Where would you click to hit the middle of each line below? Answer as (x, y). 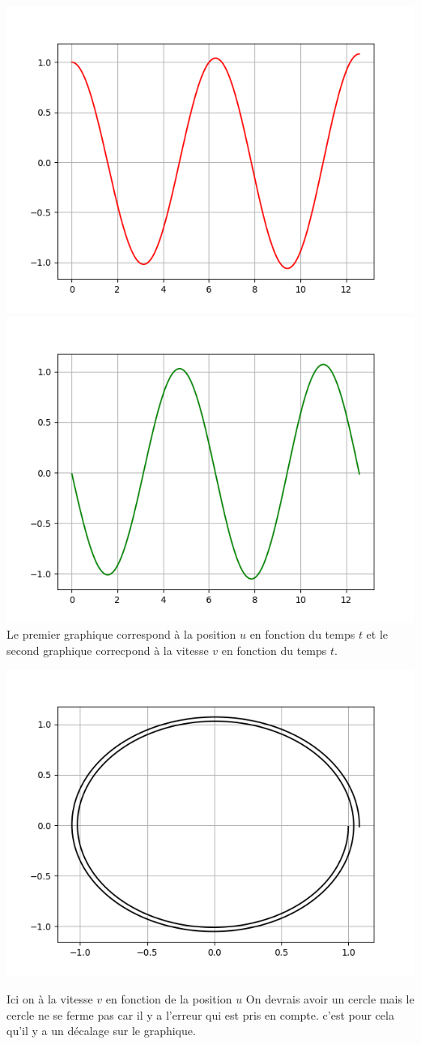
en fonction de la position (169, 998)
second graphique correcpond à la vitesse (108, 650)
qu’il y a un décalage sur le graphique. (101, 1031)
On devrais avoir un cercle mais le (330, 998)
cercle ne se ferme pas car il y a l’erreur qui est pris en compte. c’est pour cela (200, 1014)
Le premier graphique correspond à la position (121, 634)
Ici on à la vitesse (50, 998)
